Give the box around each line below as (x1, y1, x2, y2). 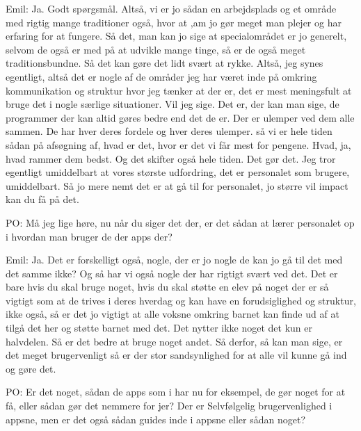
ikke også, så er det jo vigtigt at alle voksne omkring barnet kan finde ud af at (6, 307, 339, 321)
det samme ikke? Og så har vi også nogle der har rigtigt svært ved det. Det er (6, 266, 338, 280)
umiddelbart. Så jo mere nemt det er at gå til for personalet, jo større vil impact (6, 178, 348, 193)
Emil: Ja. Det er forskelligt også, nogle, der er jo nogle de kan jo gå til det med (6, 252, 343, 267)
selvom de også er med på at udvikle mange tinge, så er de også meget (6, 42, 306, 56)
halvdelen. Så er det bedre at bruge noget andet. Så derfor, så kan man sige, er (6, 334, 343, 348)
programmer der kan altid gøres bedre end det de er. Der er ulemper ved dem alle (6, 110, 355, 124)
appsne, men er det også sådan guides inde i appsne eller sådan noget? (6, 412, 306, 426)
